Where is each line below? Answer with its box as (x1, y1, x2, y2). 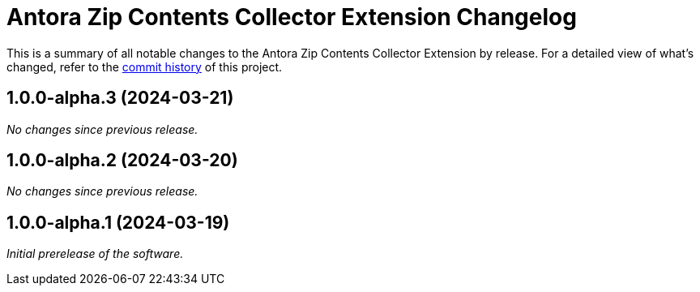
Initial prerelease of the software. (6, 247, 184, 261)
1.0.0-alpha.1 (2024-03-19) (6, 212, 230, 233)
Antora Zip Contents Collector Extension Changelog (6, 3, 577, 31)
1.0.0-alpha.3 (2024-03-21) (6, 88, 234, 109)
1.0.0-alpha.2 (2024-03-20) (6, 150, 238, 171)
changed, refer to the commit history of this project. (6, 59, 283, 74)
